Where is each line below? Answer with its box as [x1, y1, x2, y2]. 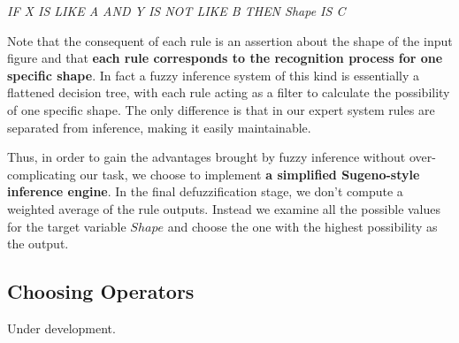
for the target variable [7, 217, 126, 235]
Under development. [7, 318, 116, 337]
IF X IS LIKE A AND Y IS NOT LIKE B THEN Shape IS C [7, 2, 346, 19]
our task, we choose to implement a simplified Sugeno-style [80, 164, 420, 183]
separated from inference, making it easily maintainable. [7, 118, 311, 136]
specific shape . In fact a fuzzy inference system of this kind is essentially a [7, 65, 420, 84]
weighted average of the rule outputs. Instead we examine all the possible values [7, 199, 441, 217]
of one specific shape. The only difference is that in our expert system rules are [7, 100, 435, 118]
